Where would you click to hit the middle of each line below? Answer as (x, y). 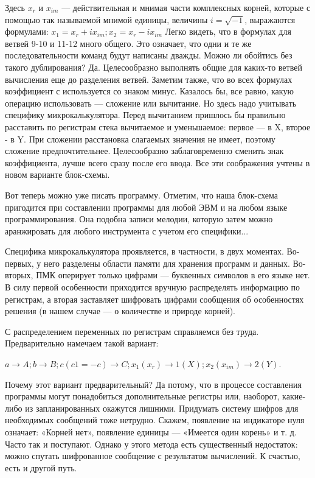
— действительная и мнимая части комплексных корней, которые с (186, 7)
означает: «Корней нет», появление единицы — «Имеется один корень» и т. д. (151, 432)
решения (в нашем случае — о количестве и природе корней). (120, 311)
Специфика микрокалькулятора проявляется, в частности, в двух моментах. (144, 251)
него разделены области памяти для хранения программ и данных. (167, 263)
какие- (294, 396)
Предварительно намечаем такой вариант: (82, 343)
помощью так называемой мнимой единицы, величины (106, 19)
